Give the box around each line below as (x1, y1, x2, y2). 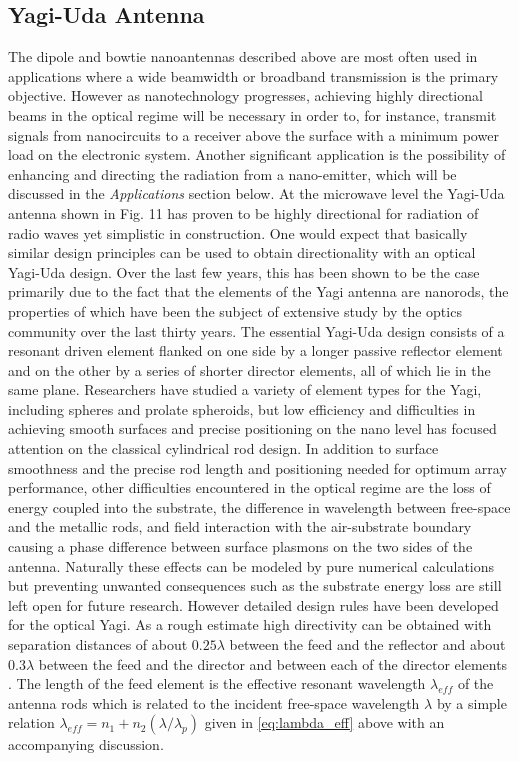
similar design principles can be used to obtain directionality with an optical (8, 242, 476, 263)
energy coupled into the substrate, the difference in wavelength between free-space (8, 496, 511, 517)
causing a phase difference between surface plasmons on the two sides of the (8, 536, 473, 557)
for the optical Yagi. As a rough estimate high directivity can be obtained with (8, 614, 492, 635)
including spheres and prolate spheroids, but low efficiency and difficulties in (8, 398, 476, 419)
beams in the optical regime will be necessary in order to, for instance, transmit (8, 104, 497, 125)
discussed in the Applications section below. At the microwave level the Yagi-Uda (8, 183, 505, 204)
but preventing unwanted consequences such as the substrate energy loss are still (8, 575, 502, 596)
